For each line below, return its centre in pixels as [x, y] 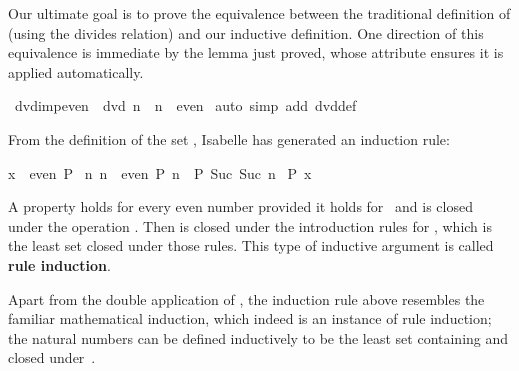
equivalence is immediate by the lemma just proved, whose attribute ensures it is [256, 52]
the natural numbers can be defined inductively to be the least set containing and [258, 337]
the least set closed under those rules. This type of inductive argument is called [251, 245]
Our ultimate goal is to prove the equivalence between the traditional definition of [259, 13]
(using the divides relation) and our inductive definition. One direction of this [246, 32]
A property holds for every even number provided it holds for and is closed [240, 206]
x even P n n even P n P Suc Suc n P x [160, 172]
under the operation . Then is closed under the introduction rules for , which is [250, 225]
